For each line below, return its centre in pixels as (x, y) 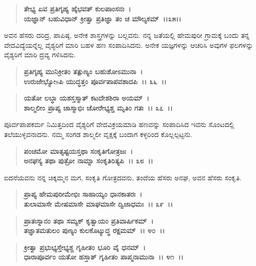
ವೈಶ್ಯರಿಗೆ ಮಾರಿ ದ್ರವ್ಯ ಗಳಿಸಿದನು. (40, 55)
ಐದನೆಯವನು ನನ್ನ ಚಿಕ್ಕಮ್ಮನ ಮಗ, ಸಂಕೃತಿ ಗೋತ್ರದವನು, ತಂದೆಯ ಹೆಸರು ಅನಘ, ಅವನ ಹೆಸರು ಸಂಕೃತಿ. (123, 177)
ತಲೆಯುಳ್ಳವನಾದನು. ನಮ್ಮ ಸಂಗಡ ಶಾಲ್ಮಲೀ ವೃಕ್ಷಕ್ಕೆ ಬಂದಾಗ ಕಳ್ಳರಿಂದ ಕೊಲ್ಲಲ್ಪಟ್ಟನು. (98, 134)
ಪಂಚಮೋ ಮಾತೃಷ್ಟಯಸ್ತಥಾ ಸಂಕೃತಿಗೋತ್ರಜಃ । (78, 151)
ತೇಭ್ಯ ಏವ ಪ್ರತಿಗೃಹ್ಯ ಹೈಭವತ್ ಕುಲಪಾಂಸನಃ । (77, 8)
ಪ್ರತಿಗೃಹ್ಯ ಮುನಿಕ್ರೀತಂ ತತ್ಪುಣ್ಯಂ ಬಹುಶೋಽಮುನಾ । (83, 71)
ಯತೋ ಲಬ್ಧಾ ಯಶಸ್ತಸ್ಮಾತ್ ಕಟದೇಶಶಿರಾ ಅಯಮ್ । (86, 98)
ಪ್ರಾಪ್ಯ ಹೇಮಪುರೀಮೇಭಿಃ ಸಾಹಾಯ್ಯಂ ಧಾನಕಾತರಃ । (83, 194)
